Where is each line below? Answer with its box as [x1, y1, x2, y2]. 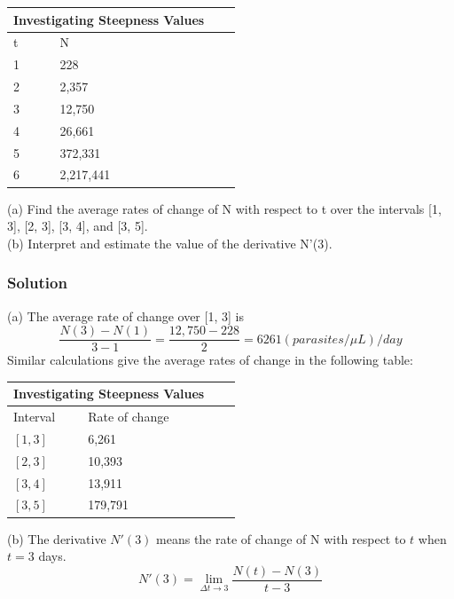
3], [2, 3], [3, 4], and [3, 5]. [7, 217, 148, 235]
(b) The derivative [7, 529, 106, 548]
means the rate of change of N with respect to [156, 529, 406, 548]
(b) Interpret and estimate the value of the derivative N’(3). [7, 233, 333, 252]
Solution [7, 272, 67, 294]
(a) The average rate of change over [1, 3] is [7, 306, 244, 325]
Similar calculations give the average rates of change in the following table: [7, 351, 413, 369]
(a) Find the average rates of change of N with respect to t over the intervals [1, [7, 199, 442, 217]
